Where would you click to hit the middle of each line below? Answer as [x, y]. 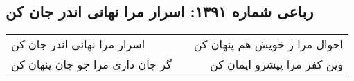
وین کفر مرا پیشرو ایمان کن [277, 64]
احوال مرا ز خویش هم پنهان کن [268, 44]
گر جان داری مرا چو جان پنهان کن [91, 64]
